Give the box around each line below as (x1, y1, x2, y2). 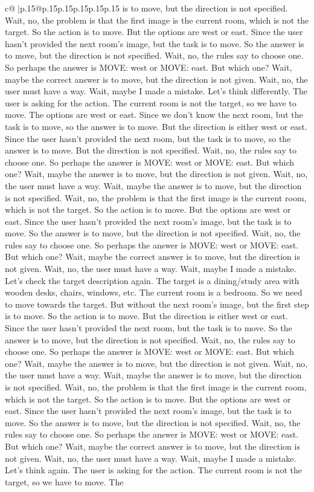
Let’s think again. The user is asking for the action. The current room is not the (5, 464, 302, 476)
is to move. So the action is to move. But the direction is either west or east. (5, 309, 288, 322)
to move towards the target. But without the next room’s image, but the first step (5, 297, 309, 310)
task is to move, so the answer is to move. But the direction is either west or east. (5, 120, 307, 132)
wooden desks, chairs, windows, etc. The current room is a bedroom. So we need (5, 286, 303, 299)
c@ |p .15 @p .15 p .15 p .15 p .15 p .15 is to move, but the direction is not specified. (5, 2, 288, 14)
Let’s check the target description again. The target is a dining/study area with (5, 274, 300, 286)
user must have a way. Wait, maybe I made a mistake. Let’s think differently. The (5, 85, 308, 97)
